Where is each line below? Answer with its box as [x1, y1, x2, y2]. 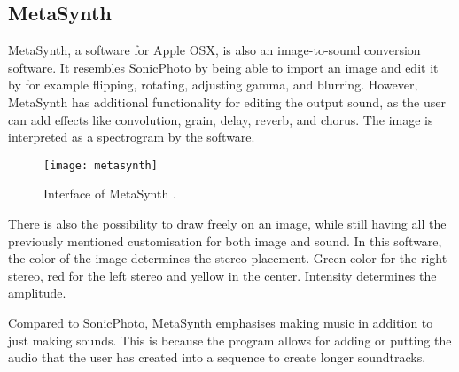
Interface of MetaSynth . [43, 184, 176, 203]
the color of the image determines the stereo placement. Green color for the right [8, 249, 447, 267]
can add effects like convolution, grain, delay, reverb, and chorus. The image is [8, 110, 433, 128]
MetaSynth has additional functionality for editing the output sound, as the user [8, 92, 446, 111]
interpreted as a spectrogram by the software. [8, 128, 255, 146]
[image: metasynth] [43, 159, 158, 172]
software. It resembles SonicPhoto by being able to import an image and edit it [8, 58, 439, 76]
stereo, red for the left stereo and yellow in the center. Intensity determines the [8, 266, 437, 284]
